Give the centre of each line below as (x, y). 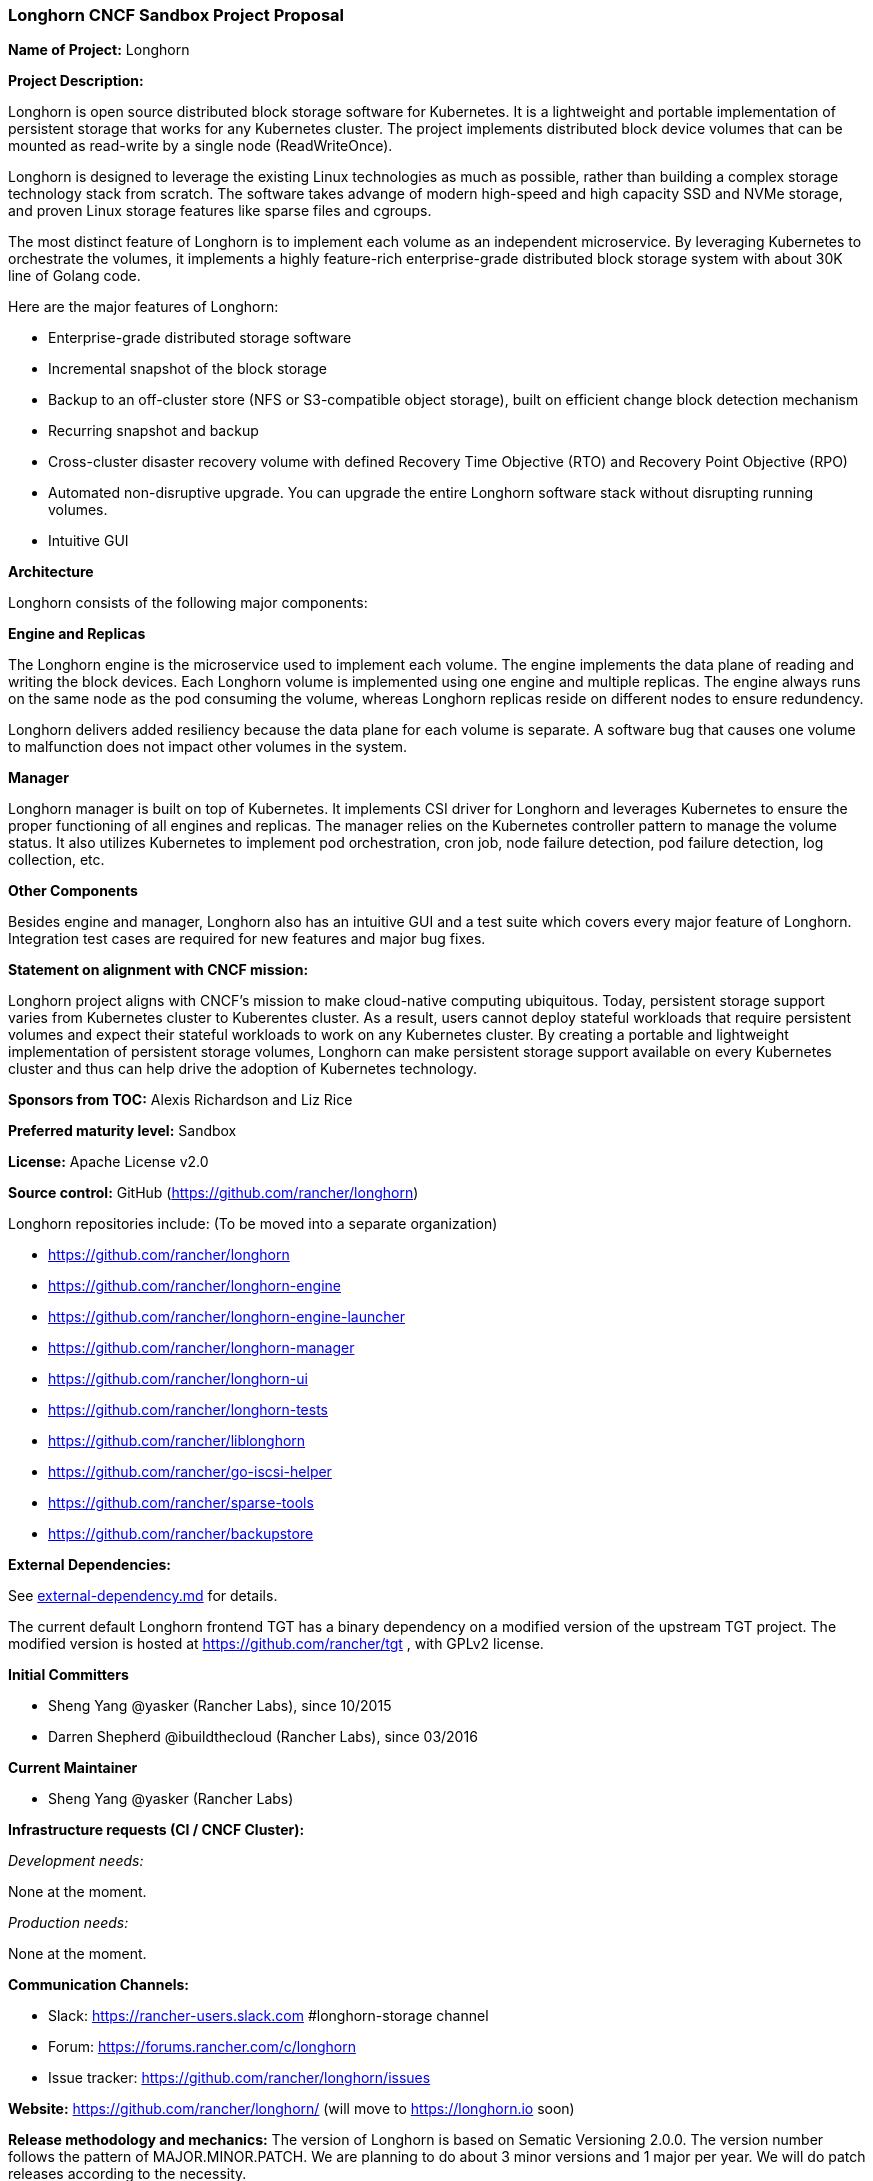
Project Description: (76, 81)
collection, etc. (56, 860)
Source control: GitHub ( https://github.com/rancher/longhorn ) (213, 1193)
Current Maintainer (73, 1768)
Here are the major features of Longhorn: (143, 307)
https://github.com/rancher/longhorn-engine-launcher (226, 1317)
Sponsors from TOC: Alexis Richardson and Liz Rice (180, 1100)
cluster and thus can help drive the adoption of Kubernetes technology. (243, 1069)
